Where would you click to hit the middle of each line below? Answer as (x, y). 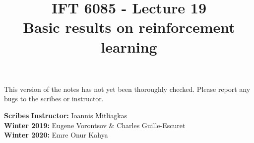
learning (129, 46)
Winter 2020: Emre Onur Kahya (56, 135)
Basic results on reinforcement (129, 27)
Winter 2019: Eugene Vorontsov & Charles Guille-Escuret (95, 125)
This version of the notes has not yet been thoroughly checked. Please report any (127, 89)
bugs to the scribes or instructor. (54, 99)
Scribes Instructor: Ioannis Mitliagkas (66, 115)
